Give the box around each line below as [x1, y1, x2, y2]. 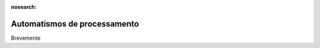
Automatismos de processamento [11, 18, 139, 29]
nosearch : [11, 4, 37, 10]
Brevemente [11, 34, 41, 41]
